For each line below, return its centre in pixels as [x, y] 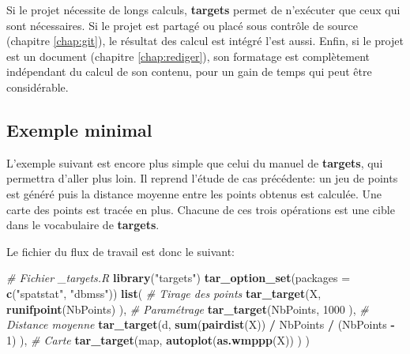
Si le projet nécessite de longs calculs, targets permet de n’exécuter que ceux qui [203, 9]
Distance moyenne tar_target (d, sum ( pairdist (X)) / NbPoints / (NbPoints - [201, 324]
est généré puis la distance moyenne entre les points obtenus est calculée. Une [194, 193]
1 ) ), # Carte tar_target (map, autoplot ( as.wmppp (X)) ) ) [158, 339]
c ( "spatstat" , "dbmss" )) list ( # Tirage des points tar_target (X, [164, 293]
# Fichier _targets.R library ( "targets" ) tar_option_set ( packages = [179, 278]
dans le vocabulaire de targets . [83, 225]
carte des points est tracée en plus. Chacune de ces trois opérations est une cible [201, 209]
